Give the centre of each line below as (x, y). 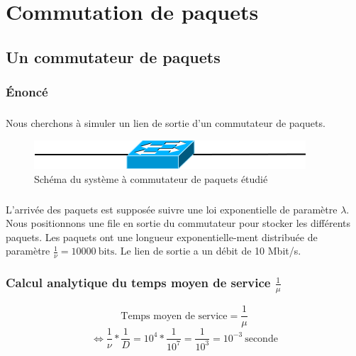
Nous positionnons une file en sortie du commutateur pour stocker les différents (178, 223)
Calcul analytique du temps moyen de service (138, 283)
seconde (261, 339)
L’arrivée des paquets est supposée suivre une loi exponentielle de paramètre (172, 209)
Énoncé (27, 92)
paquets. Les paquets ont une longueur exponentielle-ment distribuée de (162, 237)
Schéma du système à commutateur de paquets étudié (151, 178)
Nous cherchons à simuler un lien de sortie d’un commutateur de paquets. (166, 123)
